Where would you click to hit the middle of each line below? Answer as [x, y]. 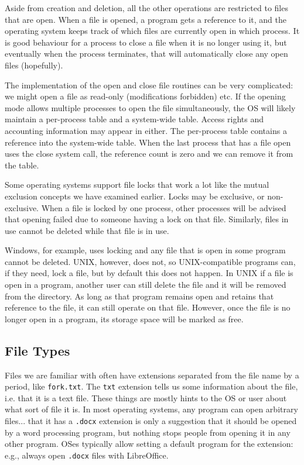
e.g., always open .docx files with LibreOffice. [87, 455]
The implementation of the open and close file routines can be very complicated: [149, 85]
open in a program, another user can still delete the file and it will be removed [146, 285]
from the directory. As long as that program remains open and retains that [139, 296]
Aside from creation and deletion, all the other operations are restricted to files [146, 8]
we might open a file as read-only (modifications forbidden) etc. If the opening [145, 96]
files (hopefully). [34, 65]
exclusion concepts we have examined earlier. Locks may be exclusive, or [135, 196]
